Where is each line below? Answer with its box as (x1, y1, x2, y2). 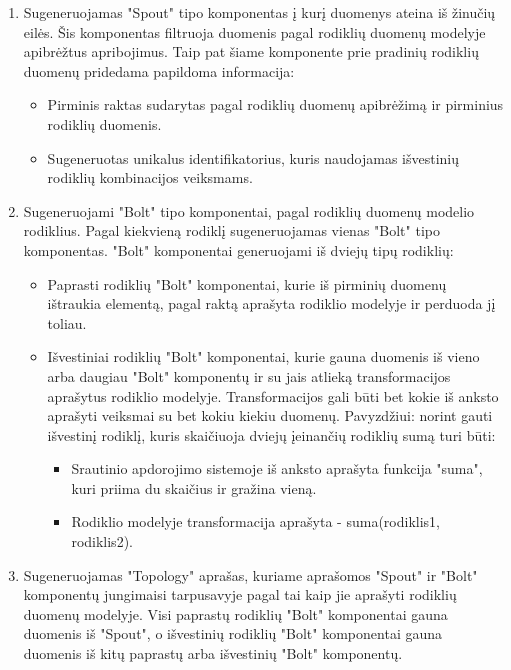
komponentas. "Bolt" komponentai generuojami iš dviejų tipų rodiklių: (23, 239, 454, 260)
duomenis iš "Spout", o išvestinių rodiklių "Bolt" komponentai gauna (23, 623, 443, 644)
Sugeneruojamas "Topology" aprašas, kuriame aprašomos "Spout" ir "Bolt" (23, 564, 478, 585)
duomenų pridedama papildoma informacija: (23, 60, 295, 81)
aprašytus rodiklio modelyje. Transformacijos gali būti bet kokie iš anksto (47, 385, 499, 406)
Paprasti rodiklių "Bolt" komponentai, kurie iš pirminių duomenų (47, 273, 447, 294)
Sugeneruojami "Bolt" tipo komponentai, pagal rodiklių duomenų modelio (23, 200, 475, 221)
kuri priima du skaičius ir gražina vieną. (71, 477, 317, 498)
